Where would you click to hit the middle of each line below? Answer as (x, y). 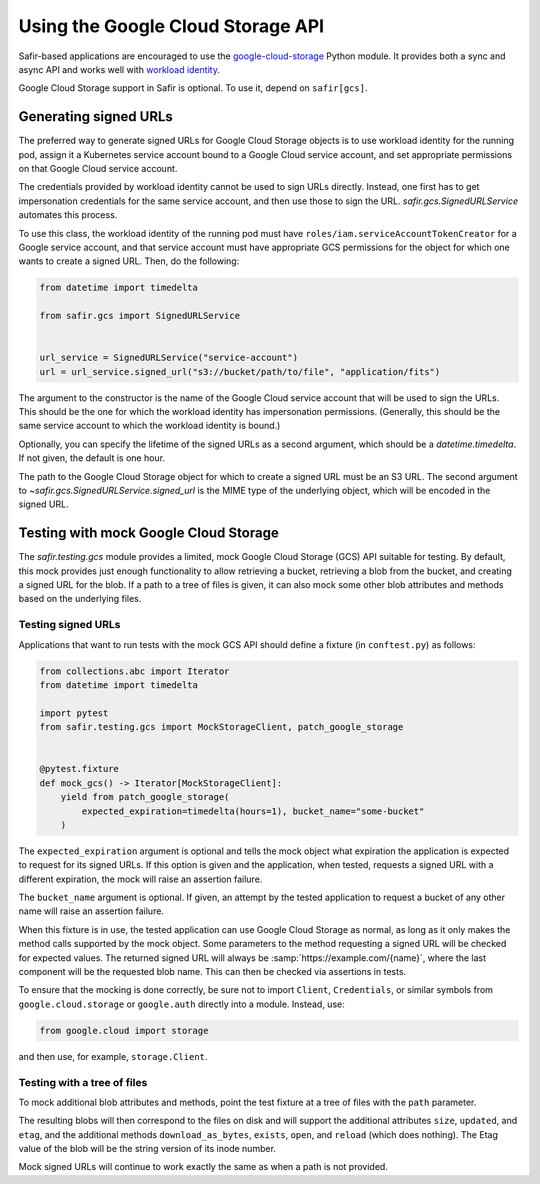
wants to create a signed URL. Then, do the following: (129, 261)
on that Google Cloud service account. (98, 169)
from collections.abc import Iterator (134, 671)
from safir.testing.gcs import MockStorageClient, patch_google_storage (221, 727)
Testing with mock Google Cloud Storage (148, 533)
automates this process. (68, 215)
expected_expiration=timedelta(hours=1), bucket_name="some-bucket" (253, 811)
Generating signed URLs (96, 116)
